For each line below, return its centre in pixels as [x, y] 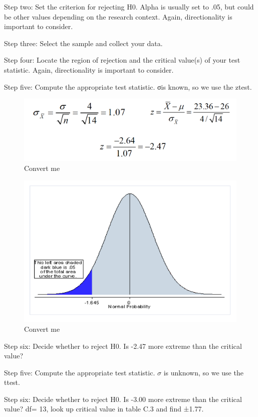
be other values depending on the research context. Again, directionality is [118, 16]
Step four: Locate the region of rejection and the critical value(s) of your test [122, 60]
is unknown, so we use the [203, 372]
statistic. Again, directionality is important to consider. [89, 69]
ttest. [12, 382]
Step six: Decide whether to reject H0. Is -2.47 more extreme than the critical [123, 346]
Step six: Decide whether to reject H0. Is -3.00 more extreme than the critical [123, 399]
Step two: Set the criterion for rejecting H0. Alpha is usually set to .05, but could [129, 7]
